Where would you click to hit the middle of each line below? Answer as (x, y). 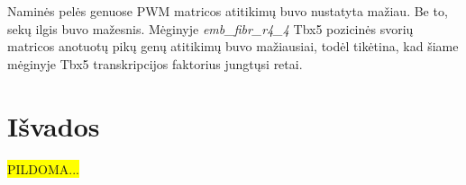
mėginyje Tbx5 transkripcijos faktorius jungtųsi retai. (155, 63)
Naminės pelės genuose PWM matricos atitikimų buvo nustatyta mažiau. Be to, (228, 11)
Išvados (54, 125)
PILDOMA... (43, 168)
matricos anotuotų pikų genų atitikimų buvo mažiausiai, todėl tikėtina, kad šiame (233, 46)
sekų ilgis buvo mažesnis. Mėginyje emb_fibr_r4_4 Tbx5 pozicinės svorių (210, 28)
